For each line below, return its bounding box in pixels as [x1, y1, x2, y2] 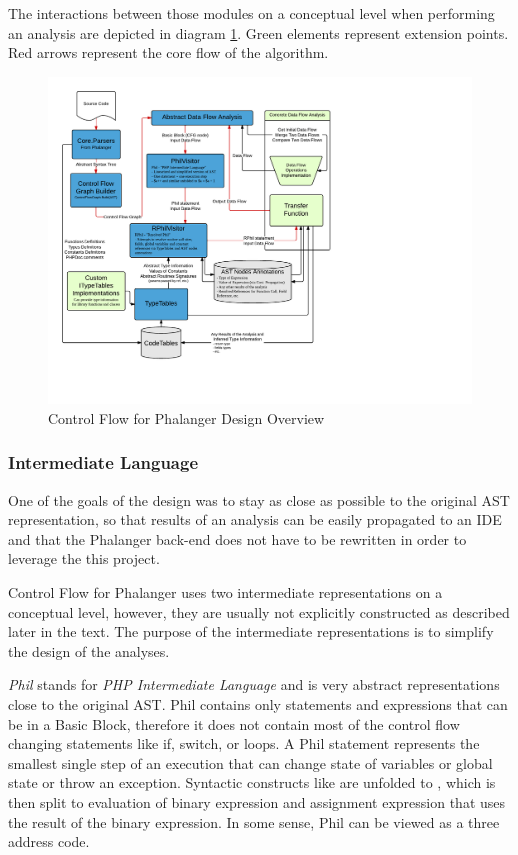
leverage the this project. [8, 548, 160, 569]
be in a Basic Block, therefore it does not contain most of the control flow [8, 713, 460, 734]
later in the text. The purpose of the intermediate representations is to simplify [8, 621, 494, 642]
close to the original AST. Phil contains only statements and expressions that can [8, 694, 508, 715]
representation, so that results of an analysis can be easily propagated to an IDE [8, 509, 502, 530]
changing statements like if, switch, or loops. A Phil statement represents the [8, 733, 480, 754]
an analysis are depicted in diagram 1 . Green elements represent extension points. [8, 22, 509, 43]
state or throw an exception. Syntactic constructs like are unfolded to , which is [8, 772, 496, 793]
